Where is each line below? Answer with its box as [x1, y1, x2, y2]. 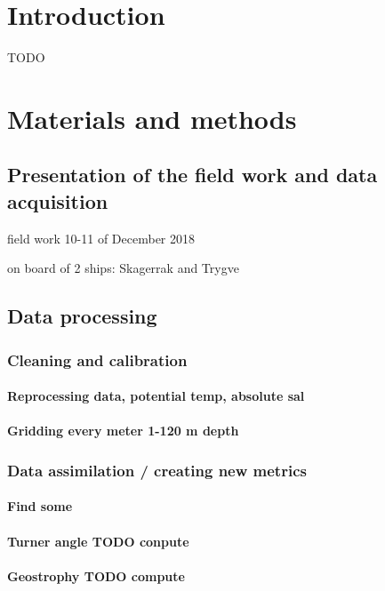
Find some [7, 497, 73, 515]
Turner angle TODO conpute [7, 531, 189, 550]
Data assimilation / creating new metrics [7, 459, 307, 481]
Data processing [7, 302, 157, 330]
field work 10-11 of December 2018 [7, 228, 196, 247]
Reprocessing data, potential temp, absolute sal [7, 387, 305, 405]
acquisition [7, 187, 108, 214]
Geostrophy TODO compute [7, 566, 185, 585]
